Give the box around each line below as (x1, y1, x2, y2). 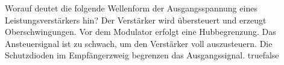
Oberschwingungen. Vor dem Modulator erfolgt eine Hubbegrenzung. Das (5, 25, 276, 38)
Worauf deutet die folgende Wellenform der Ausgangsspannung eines (5, 2, 257, 14)
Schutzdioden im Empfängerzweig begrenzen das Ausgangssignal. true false (5, 49, 279, 61)
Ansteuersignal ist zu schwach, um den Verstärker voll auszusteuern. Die (5, 37, 273, 49)
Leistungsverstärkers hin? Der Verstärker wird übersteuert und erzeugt (5, 13, 267, 26)
